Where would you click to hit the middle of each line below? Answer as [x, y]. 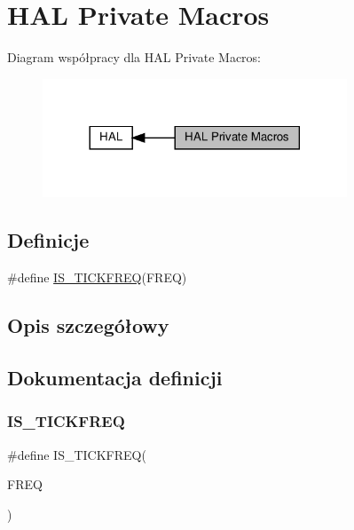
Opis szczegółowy [88, 325]
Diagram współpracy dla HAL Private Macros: [134, 57]
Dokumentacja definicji [115, 377]
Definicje [48, 240]
